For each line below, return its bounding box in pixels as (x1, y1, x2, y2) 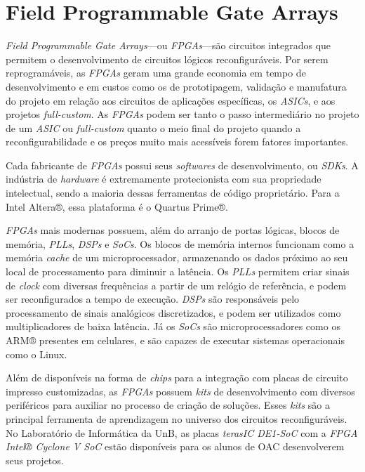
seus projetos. (6, 452, 64, 467)
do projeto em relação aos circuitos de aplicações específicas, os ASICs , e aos (6, 93, 336, 107)
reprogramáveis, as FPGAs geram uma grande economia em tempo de (6, 65, 306, 80)
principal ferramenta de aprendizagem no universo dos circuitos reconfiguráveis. (6, 411, 347, 426)
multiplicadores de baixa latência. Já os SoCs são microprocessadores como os (6, 319, 340, 334)
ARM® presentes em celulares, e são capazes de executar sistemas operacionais (6, 333, 345, 347)
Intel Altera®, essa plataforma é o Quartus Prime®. (6, 199, 228, 214)
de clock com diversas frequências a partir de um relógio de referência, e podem (6, 277, 347, 292)
